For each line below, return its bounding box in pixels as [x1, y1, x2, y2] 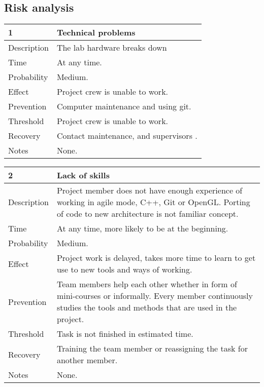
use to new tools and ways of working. [56, 263, 192, 276]
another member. [56, 354, 118, 366]
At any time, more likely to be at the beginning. [56, 222, 228, 235]
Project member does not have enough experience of [56, 184, 243, 197]
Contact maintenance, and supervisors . [56, 130, 197, 142]
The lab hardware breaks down [56, 42, 167, 54]
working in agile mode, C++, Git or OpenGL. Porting [56, 196, 250, 208]
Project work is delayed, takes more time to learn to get [56, 252, 256, 264]
